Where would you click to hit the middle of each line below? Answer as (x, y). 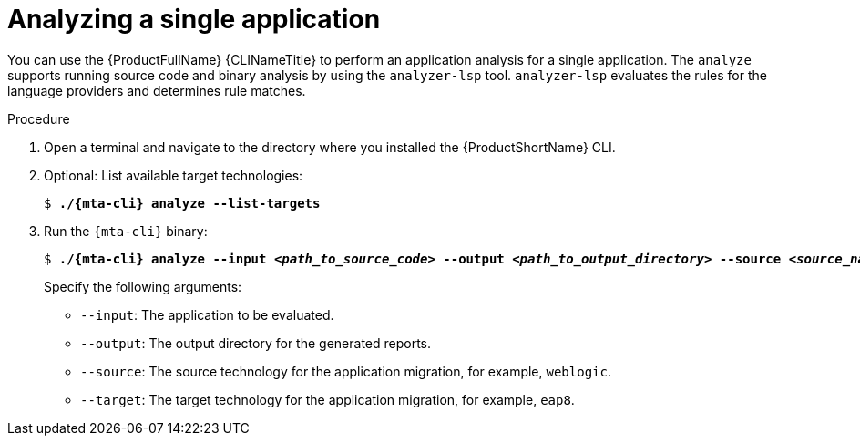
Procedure (39, 118)
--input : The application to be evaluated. (207, 314)
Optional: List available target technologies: (174, 175)
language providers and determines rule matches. (157, 90)
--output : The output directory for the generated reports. (256, 343)
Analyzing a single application (194, 19)
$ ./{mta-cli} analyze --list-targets (182, 203)
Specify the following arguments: (143, 286)
